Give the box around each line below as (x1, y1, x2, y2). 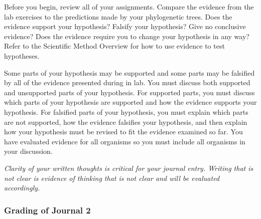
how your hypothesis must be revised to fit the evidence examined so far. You (4, 126, 243, 137)
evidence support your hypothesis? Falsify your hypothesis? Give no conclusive (4, 21, 246, 32)
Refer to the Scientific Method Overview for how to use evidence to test (4, 41, 225, 51)
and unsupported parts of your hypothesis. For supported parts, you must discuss (4, 87, 255, 97)
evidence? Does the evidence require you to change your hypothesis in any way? (4, 31, 249, 41)
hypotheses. (4, 50, 40, 61)
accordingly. (4, 182, 40, 193)
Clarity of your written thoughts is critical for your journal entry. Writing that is (4, 162, 253, 173)
